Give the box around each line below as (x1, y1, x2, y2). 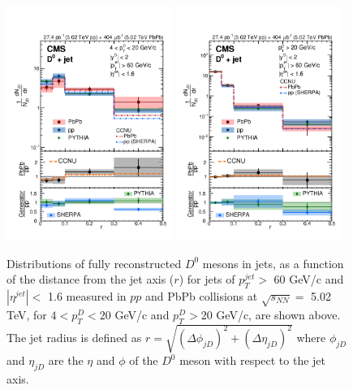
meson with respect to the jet (179, 352, 326, 369)
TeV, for (6, 305, 47, 323)
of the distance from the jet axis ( (6, 271, 174, 288)
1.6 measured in (48, 287, 127, 304)
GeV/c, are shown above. (216, 305, 341, 323)
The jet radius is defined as (6, 328, 142, 345)
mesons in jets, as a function (202, 254, 344, 271)
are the (48, 352, 84, 369)
